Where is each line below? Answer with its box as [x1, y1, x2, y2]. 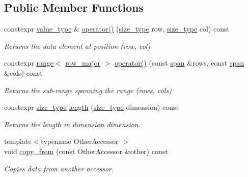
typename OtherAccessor [41, 136, 119, 146]
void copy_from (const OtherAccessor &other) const [4, 145, 168, 156]
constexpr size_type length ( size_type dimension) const [4, 102, 179, 112]
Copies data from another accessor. [4, 163, 114, 173]
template [4, 136, 32, 146]
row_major [65, 57, 100, 68]
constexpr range [4, 57, 54, 68]
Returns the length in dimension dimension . [4, 119, 141, 129]
